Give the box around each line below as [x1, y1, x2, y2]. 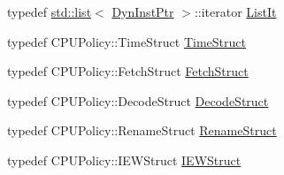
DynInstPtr [111, 3, 174, 20]
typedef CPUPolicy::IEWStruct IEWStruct [7, 150, 242, 169]
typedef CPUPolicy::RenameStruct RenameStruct [7, 121, 277, 140]
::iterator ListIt [194, 3, 277, 20]
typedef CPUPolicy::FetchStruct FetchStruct [7, 62, 249, 80]
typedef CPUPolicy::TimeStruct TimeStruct [7, 32, 246, 50]
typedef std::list [7, 3, 92, 20]
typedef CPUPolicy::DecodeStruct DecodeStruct [7, 91, 269, 110]
